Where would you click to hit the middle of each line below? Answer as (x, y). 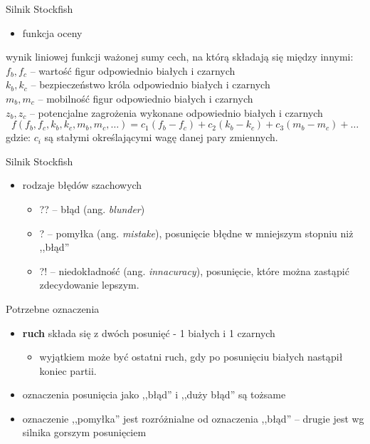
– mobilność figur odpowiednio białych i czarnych (146, 98)
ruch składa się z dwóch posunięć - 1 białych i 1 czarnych (149, 332)
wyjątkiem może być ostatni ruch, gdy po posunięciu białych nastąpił (191, 357)
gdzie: (18, 137)
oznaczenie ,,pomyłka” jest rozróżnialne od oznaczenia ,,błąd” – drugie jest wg (193, 418)
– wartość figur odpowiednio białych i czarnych (133, 70)
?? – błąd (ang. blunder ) (92, 208)
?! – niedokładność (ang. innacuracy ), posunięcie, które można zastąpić (194, 270)
